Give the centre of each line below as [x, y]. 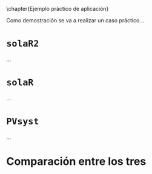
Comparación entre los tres [76, 161]
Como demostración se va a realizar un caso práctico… [75, 20]
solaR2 [23, 44]
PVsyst [23, 122]
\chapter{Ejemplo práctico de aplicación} [58, 9]
